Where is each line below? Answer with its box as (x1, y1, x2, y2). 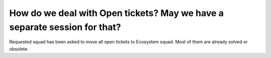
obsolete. (9, 45, 29, 52)
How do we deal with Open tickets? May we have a (9, 7, 224, 18)
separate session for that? (9, 21, 121, 32)
